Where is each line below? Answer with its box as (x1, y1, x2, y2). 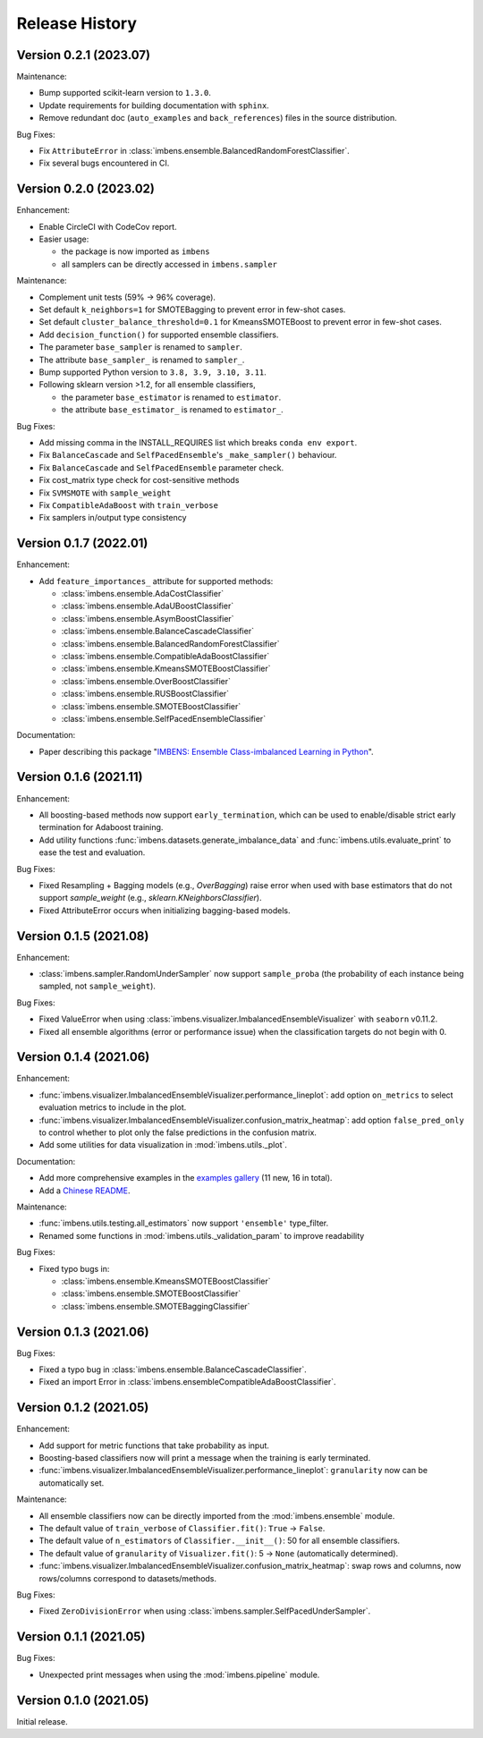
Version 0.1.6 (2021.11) (16, 769, 143, 784)
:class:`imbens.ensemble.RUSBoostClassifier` (61, 689, 230, 699)
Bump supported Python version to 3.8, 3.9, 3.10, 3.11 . (38, 367, 267, 377)
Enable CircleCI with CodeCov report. (38, 221, 178, 232)
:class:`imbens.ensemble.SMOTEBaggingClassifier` (61, 1301, 250, 1311)
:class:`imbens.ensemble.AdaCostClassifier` (61, 588, 224, 598)
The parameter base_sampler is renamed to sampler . (38, 342, 243, 352)
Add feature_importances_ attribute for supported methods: (38, 575, 274, 586)
